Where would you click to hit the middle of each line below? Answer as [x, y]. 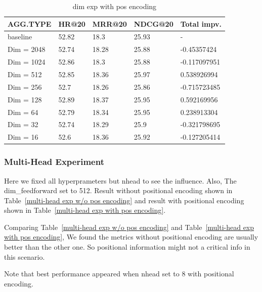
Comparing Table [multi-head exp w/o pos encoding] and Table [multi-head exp [129, 227]
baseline [20, 37]
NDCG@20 [154, 23]
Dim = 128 [25, 99]
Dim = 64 [23, 112]
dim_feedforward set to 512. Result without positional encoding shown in [118, 190]
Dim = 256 [25, 86]
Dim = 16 [23, 137]
